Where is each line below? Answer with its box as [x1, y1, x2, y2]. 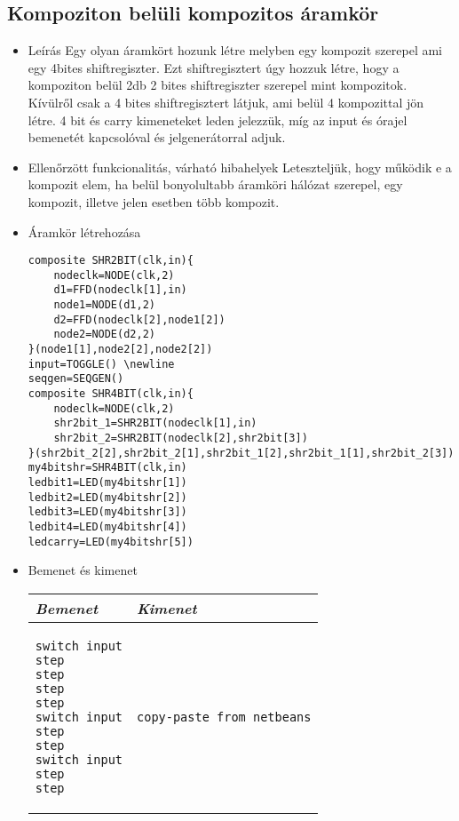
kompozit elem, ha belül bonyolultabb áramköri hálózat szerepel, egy [28, 175, 403, 194]
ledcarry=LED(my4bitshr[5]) [28, 535, 194, 548]
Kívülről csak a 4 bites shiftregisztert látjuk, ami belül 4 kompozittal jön [28, 92, 424, 111]
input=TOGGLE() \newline [28, 357, 175, 371]
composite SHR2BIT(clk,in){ [28, 254, 194, 267]
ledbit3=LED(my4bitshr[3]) [28, 506, 187, 519]
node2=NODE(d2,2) [53, 328, 155, 341]
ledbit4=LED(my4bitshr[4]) [28, 520, 187, 533]
